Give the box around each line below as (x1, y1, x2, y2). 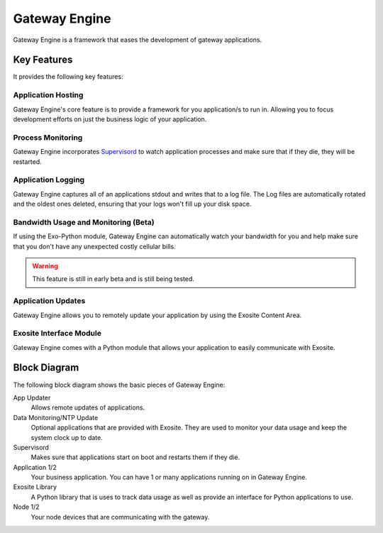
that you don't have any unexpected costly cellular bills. (13, 242, 177, 251)
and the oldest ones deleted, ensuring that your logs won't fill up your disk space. (13, 199, 252, 209)
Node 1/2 (13, 502, 40, 511)
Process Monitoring (13, 132, 83, 142)
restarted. (13, 157, 42, 166)
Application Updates (13, 296, 86, 306)
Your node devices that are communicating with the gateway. (30, 512, 210, 521)
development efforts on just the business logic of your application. (13, 114, 207, 123)
